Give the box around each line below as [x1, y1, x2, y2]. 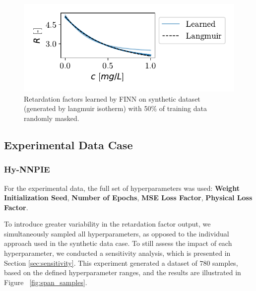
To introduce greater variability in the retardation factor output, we [4, 219, 211, 229]
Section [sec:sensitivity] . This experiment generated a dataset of [4, 257, 197, 268]
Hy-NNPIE [4, 163, 50, 175]
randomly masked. [24, 113, 79, 123]
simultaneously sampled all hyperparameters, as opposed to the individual [4, 228, 229, 238]
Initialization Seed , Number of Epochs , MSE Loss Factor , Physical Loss [4, 192, 253, 203]
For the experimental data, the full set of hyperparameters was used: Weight [4, 182, 240, 193]
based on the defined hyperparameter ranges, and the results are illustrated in [4, 267, 241, 278]
